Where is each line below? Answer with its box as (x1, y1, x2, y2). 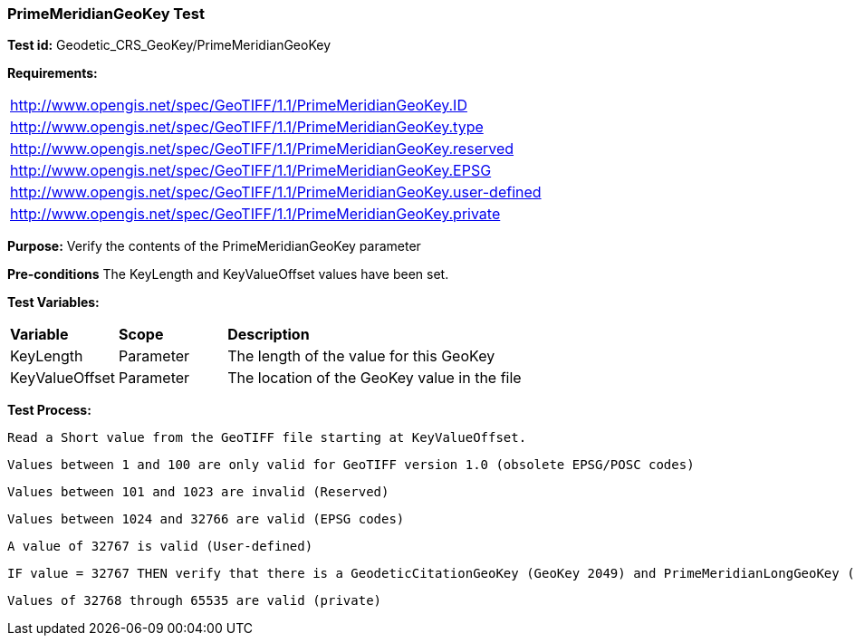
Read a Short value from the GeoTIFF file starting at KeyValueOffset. (7, 430, 527, 446)
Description (227, 325, 310, 344)
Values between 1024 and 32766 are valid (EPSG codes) (7, 512, 405, 527)
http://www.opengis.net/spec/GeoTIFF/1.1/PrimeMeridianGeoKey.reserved (10, 139, 514, 158)
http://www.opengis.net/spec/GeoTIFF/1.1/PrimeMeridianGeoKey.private (10, 205, 501, 224)
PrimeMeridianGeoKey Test (7, 5, 205, 23)
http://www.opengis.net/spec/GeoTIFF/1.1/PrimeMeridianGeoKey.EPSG (10, 161, 492, 180)
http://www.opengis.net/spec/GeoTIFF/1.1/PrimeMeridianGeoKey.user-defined (10, 183, 542, 202)
